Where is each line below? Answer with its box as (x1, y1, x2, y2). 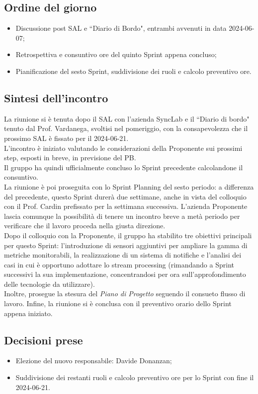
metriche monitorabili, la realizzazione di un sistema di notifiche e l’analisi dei (4, 250, 242, 260)
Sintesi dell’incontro (4, 90, 108, 105)
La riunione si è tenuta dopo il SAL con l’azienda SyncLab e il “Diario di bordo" (4, 113, 250, 124)
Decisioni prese (4, 332, 83, 347)
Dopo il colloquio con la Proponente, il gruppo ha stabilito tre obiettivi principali (4, 230, 252, 240)
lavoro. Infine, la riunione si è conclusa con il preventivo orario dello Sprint (4, 298, 232, 309)
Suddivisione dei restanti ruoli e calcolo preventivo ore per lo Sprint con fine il (15, 372, 254, 383)
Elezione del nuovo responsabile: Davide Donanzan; (15, 355, 172, 366)
